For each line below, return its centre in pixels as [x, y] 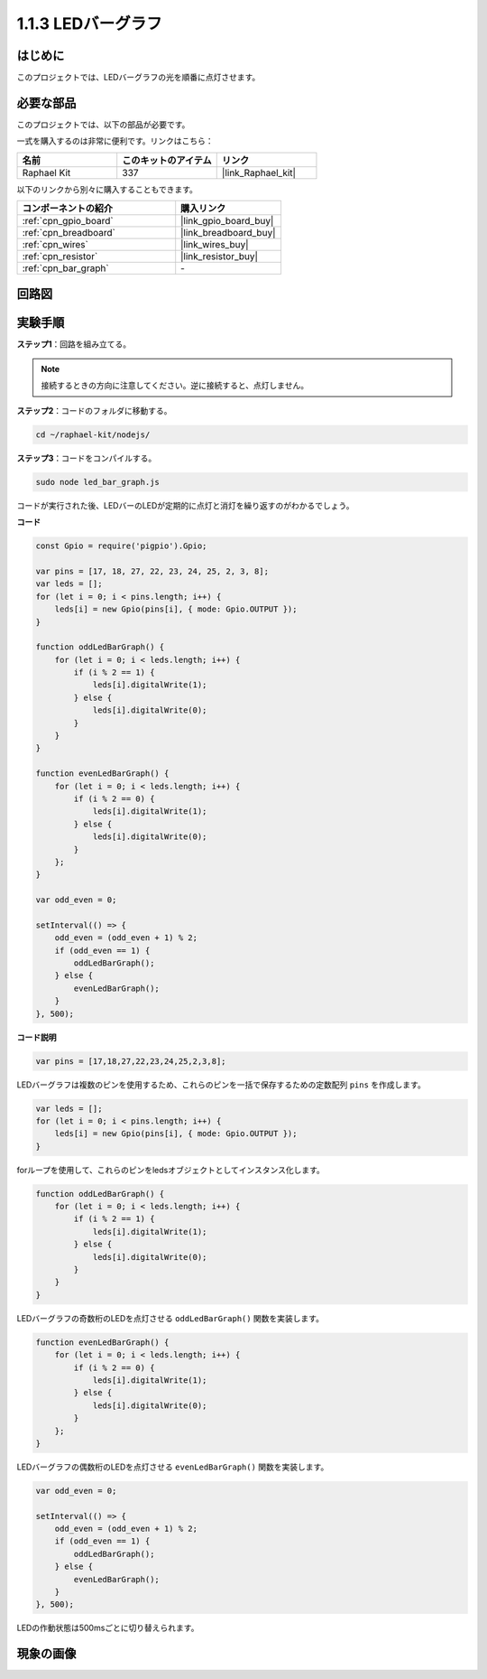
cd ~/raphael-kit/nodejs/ [93, 434]
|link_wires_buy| [215, 245]
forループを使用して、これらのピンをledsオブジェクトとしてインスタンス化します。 [170, 1170]
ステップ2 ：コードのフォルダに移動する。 [94, 410]
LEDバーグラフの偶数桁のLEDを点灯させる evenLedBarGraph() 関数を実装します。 [173, 1467]
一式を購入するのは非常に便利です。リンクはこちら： [115, 141]
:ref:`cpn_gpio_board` [68, 221]
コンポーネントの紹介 [67, 209]
